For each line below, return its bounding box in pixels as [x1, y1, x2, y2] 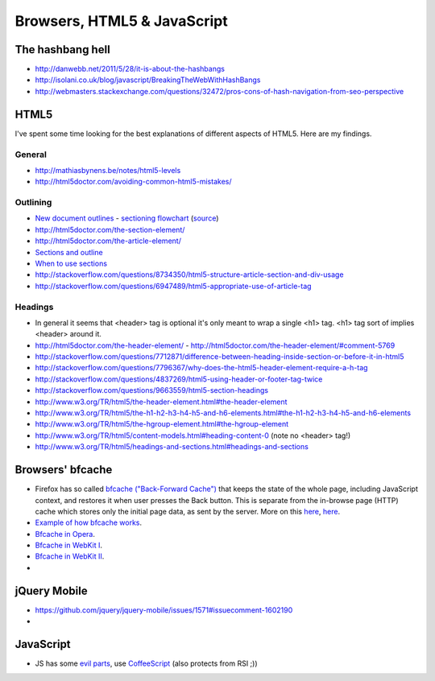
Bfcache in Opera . [35, 529, 96, 539]
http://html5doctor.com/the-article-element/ [35, 236, 181, 246]
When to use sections [35, 258, 108, 268]
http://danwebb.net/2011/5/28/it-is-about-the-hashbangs [35, 64, 226, 74]
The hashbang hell [14, 43, 110, 56]
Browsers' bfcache [14, 463, 113, 477]
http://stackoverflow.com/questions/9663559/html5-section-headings [35, 386, 269, 395]
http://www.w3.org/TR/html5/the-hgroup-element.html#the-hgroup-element [35, 419, 289, 429]
